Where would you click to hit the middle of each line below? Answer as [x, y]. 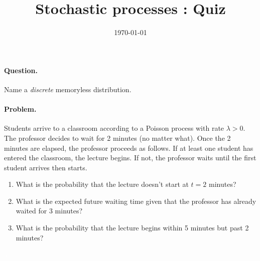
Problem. [20, 109]
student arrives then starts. [46, 167]
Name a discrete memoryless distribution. [68, 89]
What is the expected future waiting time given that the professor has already [136, 201]
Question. [21, 70]
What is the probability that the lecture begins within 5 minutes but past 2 [132, 228]
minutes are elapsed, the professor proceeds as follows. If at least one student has [129, 148]
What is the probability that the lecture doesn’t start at [102, 184]
